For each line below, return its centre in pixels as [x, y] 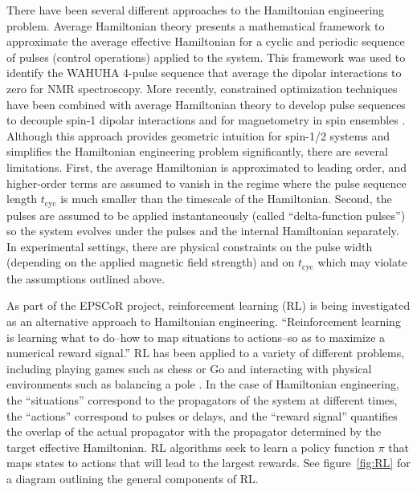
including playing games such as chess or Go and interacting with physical [189, 368]
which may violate [362, 262]
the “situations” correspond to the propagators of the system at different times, [202, 399]
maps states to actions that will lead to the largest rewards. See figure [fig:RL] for [208, 463]
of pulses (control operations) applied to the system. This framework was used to [206, 57]
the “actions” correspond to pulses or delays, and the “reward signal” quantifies [202, 415]
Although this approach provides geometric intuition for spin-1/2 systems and [198, 135]
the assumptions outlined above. [86, 278]
